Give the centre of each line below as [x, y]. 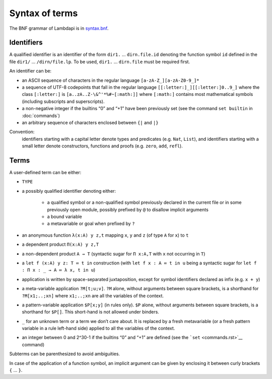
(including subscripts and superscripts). [63, 101]
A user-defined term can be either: [45, 173]
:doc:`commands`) [41, 116]
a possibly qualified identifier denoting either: [69, 191]
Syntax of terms [44, 13]
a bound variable [65, 216]
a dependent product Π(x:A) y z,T [60, 244]
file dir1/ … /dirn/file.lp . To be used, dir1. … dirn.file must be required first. [100, 62]
